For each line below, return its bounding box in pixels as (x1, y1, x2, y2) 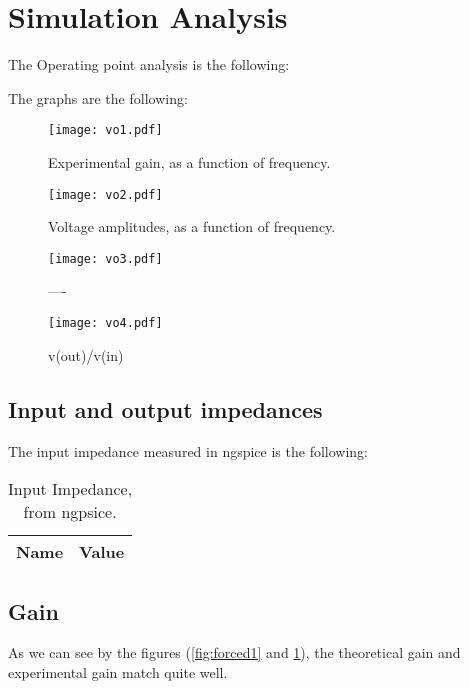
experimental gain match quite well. (8, 661, 228, 682)
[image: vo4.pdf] (48, 316, 163, 331)
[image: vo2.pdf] (48, 187, 163, 202)
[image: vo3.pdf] (48, 251, 163, 266)
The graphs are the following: (8, 87, 188, 108)
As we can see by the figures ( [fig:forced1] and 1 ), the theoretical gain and (8, 642, 461, 663)
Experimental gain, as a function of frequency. (48, 151, 331, 172)
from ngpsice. (23, 500, 117, 524)
